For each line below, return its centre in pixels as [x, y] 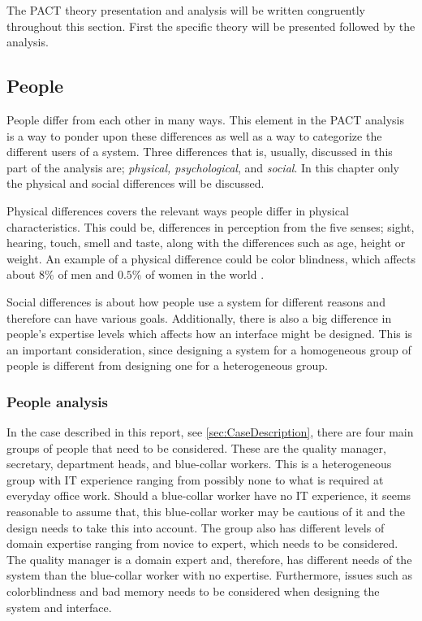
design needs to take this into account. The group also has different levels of [196, 527]
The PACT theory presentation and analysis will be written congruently [186, 10]
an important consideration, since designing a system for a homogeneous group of [209, 349]
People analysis [57, 401]
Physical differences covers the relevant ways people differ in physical [178, 210]
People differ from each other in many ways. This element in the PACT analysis [205, 119]
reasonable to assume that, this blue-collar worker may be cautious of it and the [206, 512]
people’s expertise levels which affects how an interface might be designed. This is [209, 334]
